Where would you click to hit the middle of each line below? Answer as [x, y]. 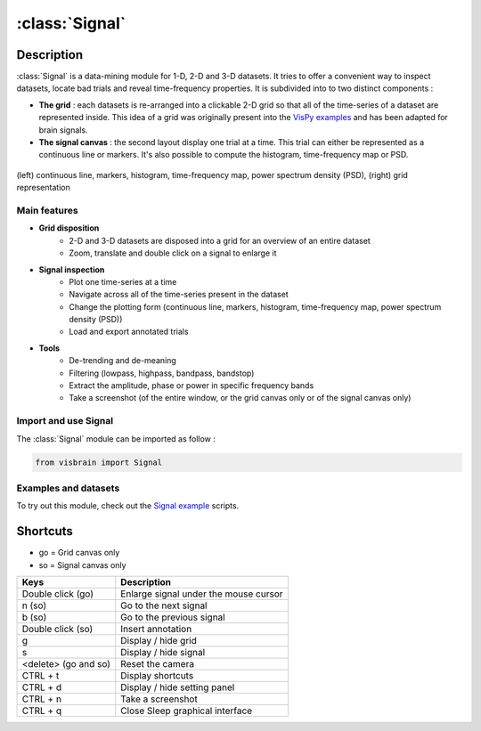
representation [43, 188]
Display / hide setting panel [178, 687]
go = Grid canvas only [79, 553]
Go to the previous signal [173, 617]
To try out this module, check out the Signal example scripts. [128, 506]
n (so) [34, 605]
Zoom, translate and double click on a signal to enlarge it [173, 253]
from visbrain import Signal [99, 462]
